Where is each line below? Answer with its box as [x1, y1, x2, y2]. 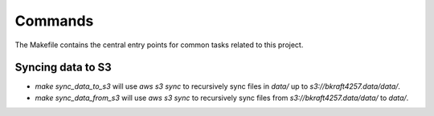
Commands [14, 12, 94, 30]
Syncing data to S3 [14, 61, 112, 74]
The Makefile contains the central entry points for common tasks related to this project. [14, 40, 304, 50]
